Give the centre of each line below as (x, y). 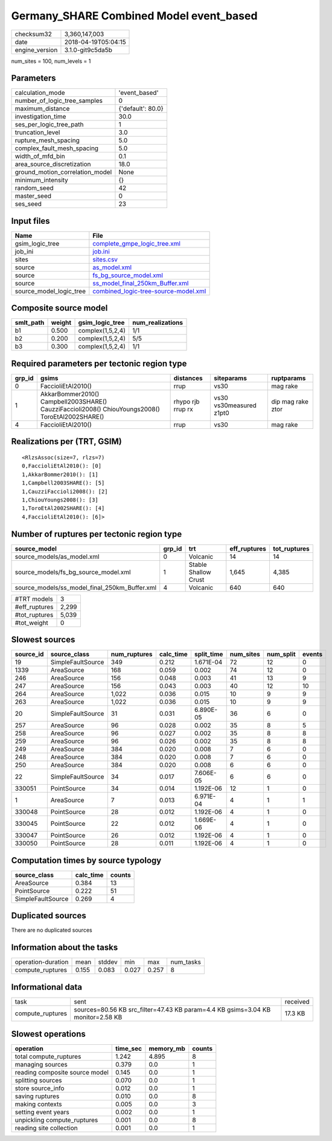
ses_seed (28, 204)
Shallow (200, 572)
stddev (108, 962)
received (297, 1001)
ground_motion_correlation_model (63, 172)
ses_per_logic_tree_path (49, 125)
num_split (281, 655)
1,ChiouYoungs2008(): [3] (60, 500)
